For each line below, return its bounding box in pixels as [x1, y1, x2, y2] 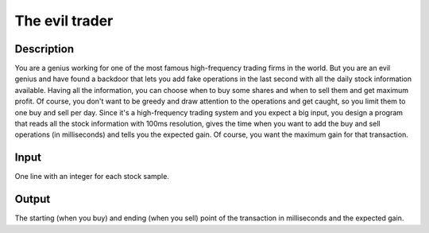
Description [14, 42, 75, 56]
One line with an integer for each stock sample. [14, 172, 170, 181]
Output [14, 192, 51, 206]
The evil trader [14, 12, 114, 29]
